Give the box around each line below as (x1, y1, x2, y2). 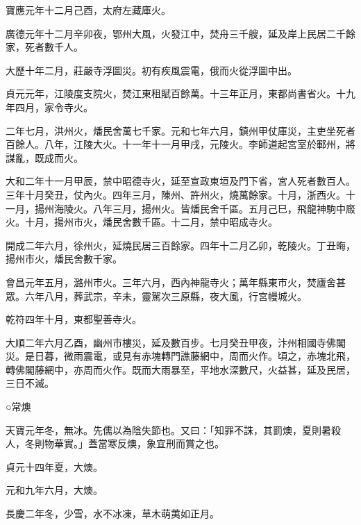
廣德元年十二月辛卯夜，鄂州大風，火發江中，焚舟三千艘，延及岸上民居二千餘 (6, 26, 355, 40)
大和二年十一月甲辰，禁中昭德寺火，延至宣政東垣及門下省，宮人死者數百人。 (6, 174, 355, 188)
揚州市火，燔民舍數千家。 (6, 251, 122, 266)
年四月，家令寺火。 (6, 99, 93, 114)
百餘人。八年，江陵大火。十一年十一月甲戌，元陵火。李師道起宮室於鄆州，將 (6, 137, 355, 151)
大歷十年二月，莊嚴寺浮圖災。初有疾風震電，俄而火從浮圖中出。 (6, 62, 297, 77)
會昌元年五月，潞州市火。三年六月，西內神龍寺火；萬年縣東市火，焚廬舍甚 (6, 274, 346, 289)
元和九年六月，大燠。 (6, 483, 103, 497)
